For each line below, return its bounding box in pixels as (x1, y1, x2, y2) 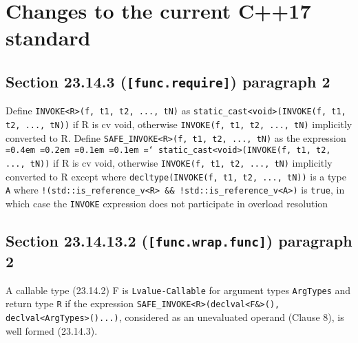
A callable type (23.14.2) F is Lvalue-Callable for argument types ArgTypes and (6, 282, 351, 297)
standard (6, 23, 91, 52)
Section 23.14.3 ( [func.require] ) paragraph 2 (6, 70, 330, 92)
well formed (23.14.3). (6, 323, 98, 337)
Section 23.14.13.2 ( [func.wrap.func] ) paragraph (6, 229, 352, 251)
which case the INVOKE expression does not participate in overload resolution (6, 196, 328, 210)
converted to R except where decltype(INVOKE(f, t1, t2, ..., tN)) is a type (6, 169, 346, 183)
